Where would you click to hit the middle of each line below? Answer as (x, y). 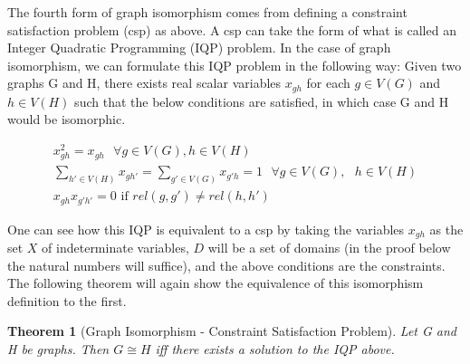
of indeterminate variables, (115, 248)
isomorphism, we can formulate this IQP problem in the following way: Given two (235, 65)
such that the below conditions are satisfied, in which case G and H (262, 101)
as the (446, 229)
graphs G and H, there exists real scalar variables (144, 83)
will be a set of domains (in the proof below (329, 248)
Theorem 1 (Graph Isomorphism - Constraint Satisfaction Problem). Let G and (232, 331)
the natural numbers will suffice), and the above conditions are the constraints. (226, 265)
